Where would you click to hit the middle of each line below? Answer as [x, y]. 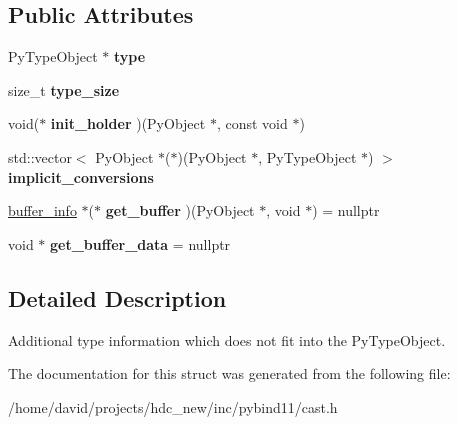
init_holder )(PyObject [128, 123]
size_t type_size [64, 89]
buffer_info [42, 210]
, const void [252, 123]
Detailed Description [117, 297]
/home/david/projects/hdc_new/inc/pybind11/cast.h [173, 406]
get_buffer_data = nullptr [140, 243]
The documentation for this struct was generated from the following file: [229, 373]
